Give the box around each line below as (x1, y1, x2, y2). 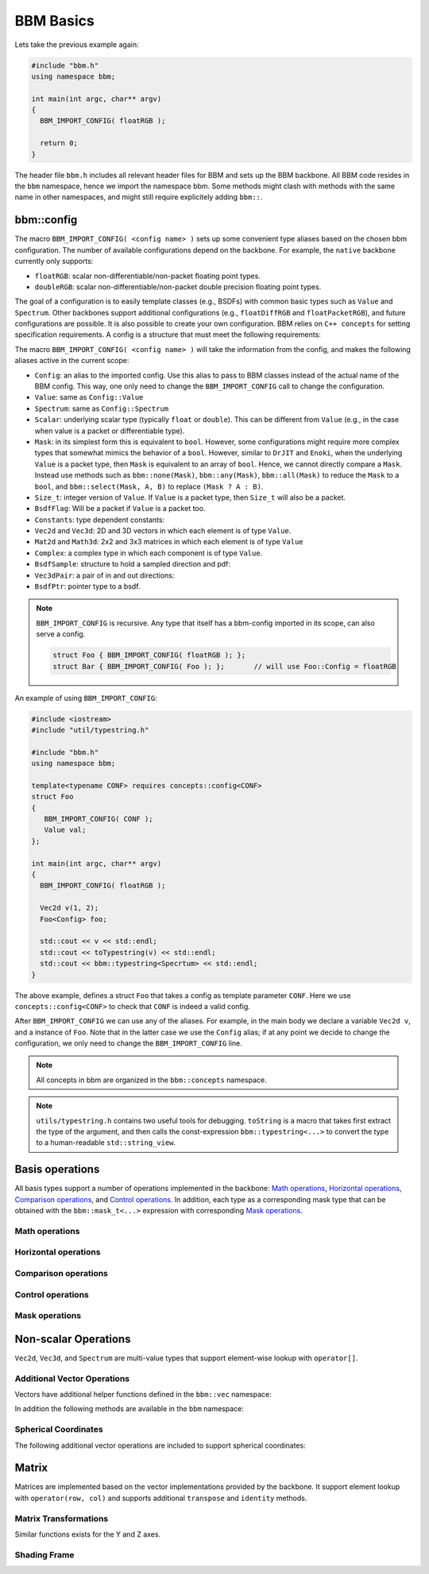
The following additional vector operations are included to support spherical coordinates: (14, 1441, 306, 1450)
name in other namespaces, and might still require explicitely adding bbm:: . (14, 192, 263, 202)
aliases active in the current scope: (14, 356, 129, 365)
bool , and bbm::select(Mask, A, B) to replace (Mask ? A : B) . (34, 481, 264, 491)
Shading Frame (14, 1549, 75, 1560)
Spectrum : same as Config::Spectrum (34, 404, 169, 413)
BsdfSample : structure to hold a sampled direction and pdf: (34, 559, 230, 569)
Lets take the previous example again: (14, 40, 139, 49)
